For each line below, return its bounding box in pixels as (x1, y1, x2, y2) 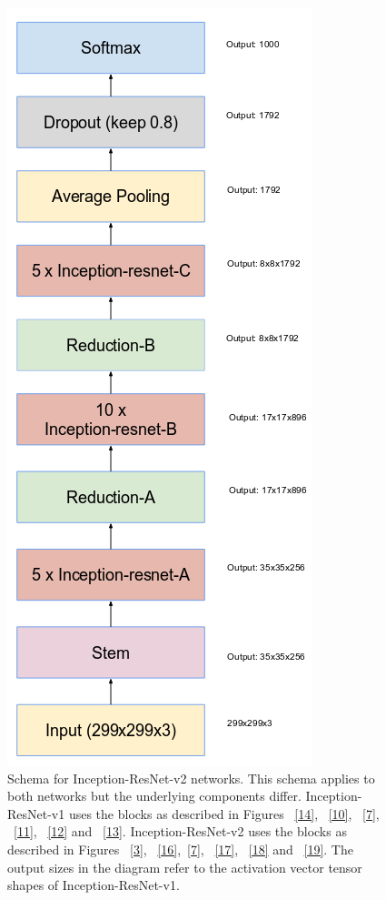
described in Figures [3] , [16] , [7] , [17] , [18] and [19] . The (7, 839, 353, 858)
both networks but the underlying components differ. (7, 786, 302, 805)
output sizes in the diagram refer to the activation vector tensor (7, 857, 362, 876)
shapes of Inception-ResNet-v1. (7, 875, 180, 895)
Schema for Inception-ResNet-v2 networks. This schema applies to (7, 768, 375, 787)
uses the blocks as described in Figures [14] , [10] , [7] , (68, 804, 380, 823)
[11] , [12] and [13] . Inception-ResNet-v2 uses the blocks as (14, 822, 347, 841)
